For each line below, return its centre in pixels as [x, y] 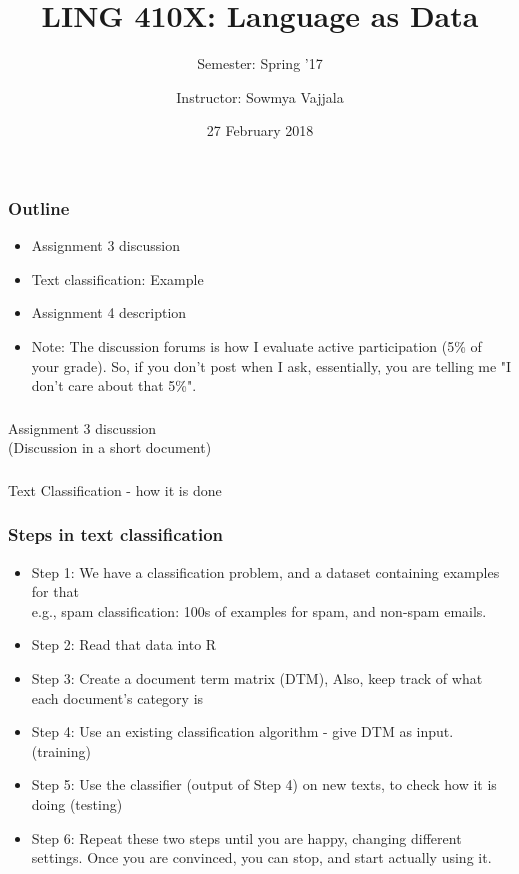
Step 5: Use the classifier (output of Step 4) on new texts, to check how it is [264, 784]
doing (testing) [77, 803]
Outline [39, 207]
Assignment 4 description [109, 312]
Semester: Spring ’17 [260, 63]
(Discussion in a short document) [110, 447]
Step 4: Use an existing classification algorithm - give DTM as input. [242, 731]
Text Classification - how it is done [115, 489]
